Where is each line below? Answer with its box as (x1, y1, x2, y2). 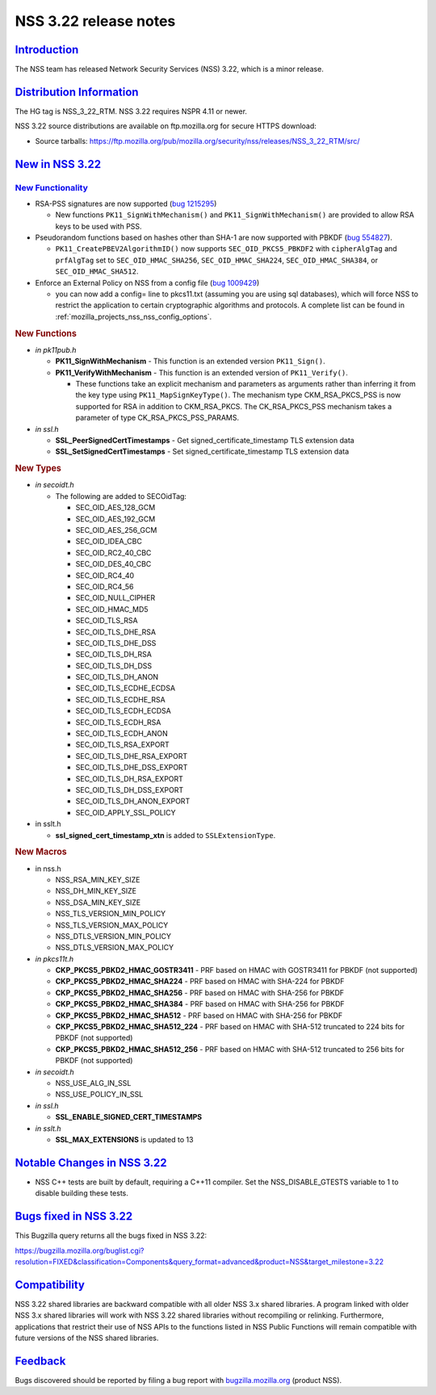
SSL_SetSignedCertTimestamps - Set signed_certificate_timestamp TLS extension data (55, 446, 350, 456)
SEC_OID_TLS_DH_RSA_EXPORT (75, 773, 183, 783)
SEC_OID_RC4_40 (75, 570, 135, 580)
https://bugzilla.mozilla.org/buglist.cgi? (15, 1246, 145, 1255)
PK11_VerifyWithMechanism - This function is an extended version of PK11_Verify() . (55, 367, 349, 377)
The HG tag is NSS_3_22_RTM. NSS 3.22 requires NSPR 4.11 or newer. (15, 106, 248, 116)
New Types (15, 463, 62, 474)
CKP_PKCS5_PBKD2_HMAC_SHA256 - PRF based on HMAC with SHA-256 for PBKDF (55, 987, 345, 997)
